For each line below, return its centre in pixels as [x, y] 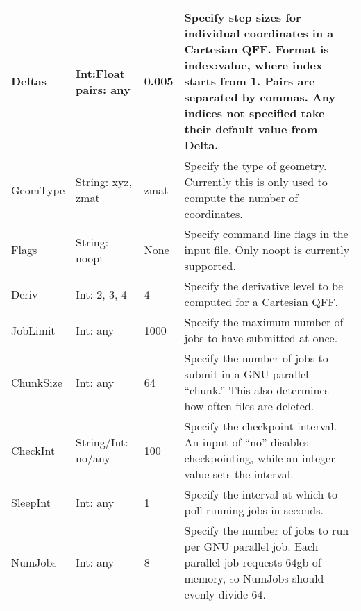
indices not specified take [254, 113]
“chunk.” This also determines [257, 390]
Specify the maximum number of [264, 322]
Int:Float [100, 73]
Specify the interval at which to [261, 494]
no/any [93, 458]
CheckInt [33, 450]
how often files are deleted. [249, 406]
